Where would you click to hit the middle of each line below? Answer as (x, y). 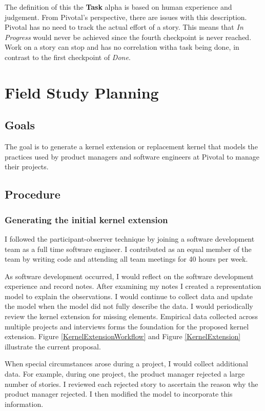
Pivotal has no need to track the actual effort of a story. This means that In (124, 27)
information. (24, 404)
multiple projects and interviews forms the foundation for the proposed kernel (127, 326)
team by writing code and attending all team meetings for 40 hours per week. (126, 259)
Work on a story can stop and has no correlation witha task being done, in (122, 47)
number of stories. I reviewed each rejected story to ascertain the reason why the (131, 384)
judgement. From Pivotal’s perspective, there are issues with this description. (126, 17)
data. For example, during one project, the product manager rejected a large (125, 374)
